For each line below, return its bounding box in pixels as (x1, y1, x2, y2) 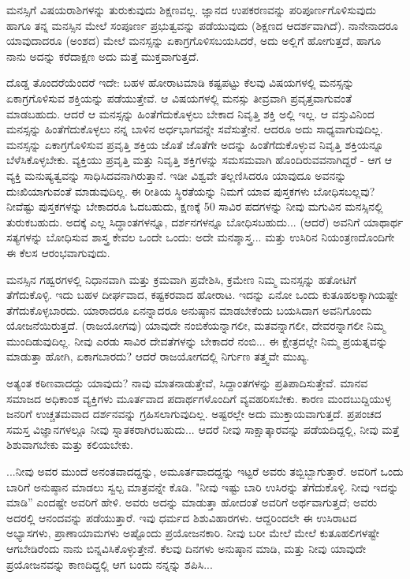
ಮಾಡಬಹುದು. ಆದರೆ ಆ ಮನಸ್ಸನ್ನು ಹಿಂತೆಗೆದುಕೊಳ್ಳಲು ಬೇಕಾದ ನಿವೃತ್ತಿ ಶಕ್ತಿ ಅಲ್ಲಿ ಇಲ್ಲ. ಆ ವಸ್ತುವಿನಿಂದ (6, 105, 375, 121)
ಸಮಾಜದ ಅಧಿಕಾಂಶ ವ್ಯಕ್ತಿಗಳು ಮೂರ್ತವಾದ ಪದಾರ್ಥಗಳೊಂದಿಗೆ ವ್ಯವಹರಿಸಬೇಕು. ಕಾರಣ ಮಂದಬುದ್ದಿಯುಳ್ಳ (6, 390, 392, 406)
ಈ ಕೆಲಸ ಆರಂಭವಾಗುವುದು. (6, 244, 110, 260)
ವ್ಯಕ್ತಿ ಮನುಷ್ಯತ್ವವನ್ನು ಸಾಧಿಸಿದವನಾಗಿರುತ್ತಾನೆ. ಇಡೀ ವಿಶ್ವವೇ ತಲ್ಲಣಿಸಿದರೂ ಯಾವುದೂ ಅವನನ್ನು (6, 166, 347, 183)
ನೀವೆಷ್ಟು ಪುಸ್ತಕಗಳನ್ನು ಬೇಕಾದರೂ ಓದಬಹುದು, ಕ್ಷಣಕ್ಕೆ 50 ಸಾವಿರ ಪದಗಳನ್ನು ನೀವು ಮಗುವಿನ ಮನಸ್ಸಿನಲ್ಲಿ (6, 198, 383, 215)
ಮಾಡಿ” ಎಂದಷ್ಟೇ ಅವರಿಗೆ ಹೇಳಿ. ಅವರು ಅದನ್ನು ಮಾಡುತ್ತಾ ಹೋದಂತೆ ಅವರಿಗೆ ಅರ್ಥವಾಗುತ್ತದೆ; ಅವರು (6, 494, 378, 510)
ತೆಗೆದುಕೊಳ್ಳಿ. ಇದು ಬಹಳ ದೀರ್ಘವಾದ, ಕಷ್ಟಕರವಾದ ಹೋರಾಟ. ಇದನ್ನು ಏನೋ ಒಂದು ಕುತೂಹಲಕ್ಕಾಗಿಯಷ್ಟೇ (6, 286, 398, 303)
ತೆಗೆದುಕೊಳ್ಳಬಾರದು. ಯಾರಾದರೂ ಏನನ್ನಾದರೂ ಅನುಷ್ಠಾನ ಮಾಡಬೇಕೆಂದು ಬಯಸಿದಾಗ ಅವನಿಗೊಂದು (6, 301, 372, 318)
